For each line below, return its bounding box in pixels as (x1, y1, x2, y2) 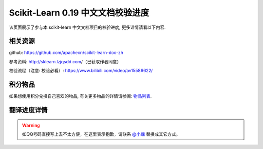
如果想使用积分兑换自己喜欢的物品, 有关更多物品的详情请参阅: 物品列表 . (9, 93, 152, 99)
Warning (22, 122, 40, 128)
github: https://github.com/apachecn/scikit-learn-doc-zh (9, 50, 124, 56)
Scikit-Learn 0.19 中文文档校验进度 (9, 7, 150, 18)
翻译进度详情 (9, 106, 48, 114)
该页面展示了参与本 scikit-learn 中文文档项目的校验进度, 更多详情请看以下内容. (9, 24, 166, 30)
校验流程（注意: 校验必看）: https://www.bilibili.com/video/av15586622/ (9, 68, 153, 74)
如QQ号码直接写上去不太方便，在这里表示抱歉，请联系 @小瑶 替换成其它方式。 (22, 131, 180, 137)
